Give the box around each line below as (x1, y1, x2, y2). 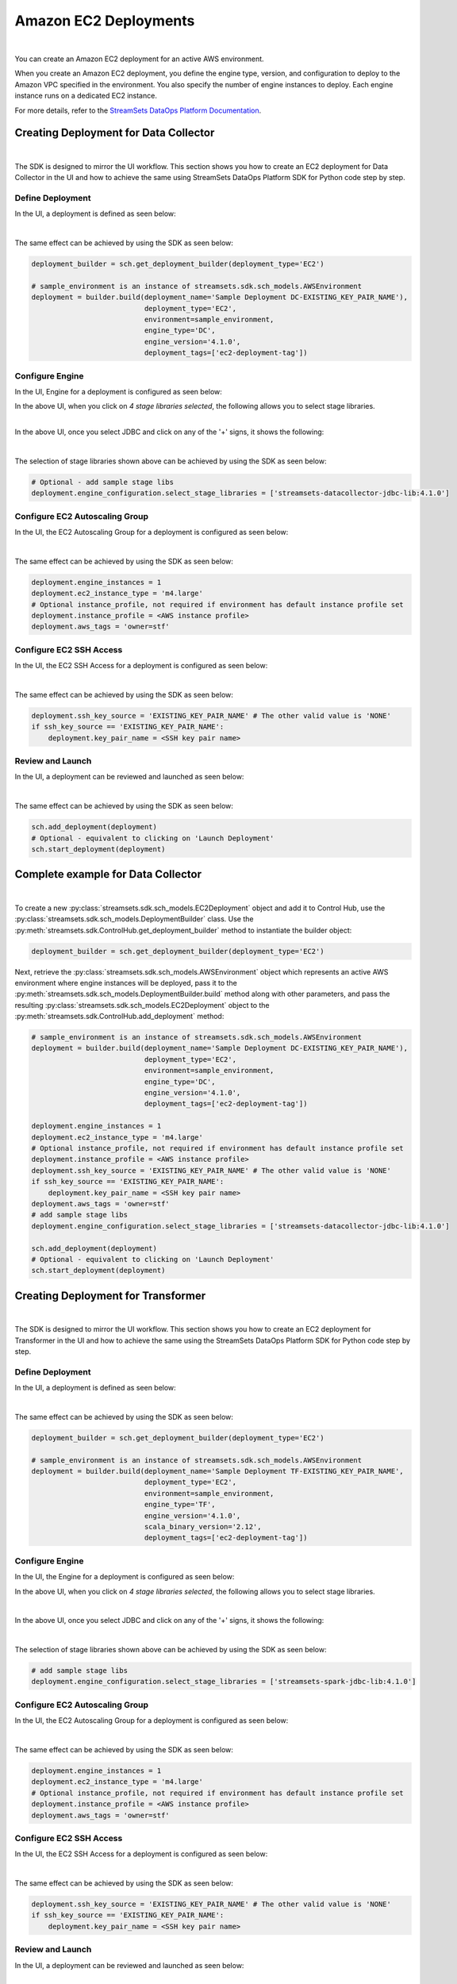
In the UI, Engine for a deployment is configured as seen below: (14, 386, 222, 396)
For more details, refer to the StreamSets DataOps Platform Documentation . (14, 106, 262, 115)
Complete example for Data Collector (14, 867, 202, 881)
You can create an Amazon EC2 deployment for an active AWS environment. (14, 54, 265, 63)
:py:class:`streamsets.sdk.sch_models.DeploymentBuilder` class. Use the (14, 914, 254, 924)
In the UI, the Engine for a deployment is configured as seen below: (14, 1572, 235, 1582)
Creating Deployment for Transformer (14, 1289, 206, 1302)
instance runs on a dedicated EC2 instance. (14, 91, 158, 101)
